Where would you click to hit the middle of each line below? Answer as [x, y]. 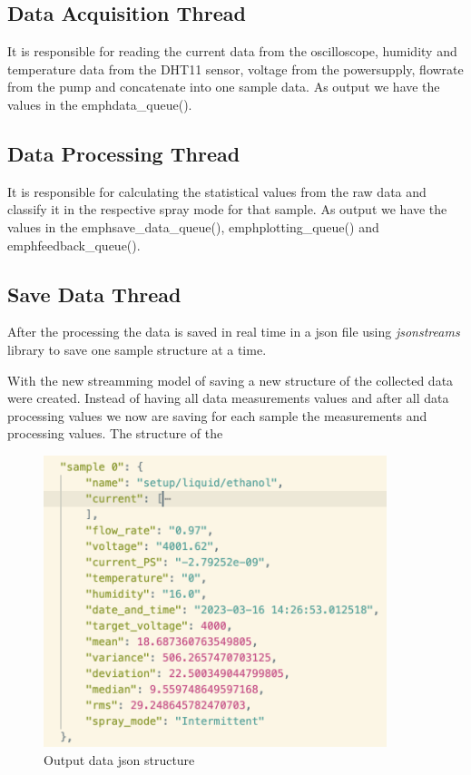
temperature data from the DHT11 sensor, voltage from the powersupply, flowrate [235, 69]
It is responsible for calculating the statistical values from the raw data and [217, 191]
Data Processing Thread [124, 153]
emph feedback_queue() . [74, 245]
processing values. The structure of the [115, 433]
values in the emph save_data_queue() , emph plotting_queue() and [193, 226]
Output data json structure [119, 759]
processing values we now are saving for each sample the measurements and [217, 415]
